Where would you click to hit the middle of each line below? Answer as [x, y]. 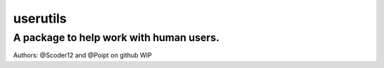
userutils [40, 18]
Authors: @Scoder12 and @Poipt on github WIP [82, 55]
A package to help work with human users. [116, 38]
